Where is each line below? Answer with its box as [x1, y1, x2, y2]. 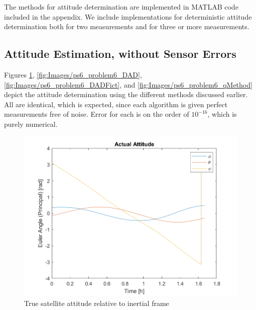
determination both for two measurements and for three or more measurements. [4, 21, 249, 32]
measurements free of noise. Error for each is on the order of [4, 109, 189, 119]
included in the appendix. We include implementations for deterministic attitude [4, 11, 252, 22]
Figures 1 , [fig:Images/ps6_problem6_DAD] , [4, 69, 142, 80]
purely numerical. [4, 118, 58, 129]
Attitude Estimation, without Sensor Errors [4, 46, 236, 61]
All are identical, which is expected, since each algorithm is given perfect [4, 99, 228, 109]
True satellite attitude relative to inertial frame [24, 298, 169, 308]
